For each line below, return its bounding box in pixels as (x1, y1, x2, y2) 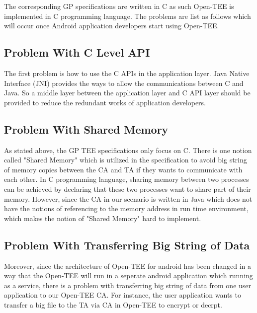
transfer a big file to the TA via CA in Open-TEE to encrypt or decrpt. (4, 299, 222, 310)
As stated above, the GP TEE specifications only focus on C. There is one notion (4, 145, 252, 155)
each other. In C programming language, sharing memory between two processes (4, 174, 249, 184)
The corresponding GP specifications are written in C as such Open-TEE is (4, 1, 234, 11)
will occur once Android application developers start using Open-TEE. (4, 20, 219, 31)
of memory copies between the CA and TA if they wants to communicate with (4, 164, 243, 174)
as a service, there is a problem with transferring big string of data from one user (4, 280, 252, 290)
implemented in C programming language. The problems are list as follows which (4, 10, 251, 21)
